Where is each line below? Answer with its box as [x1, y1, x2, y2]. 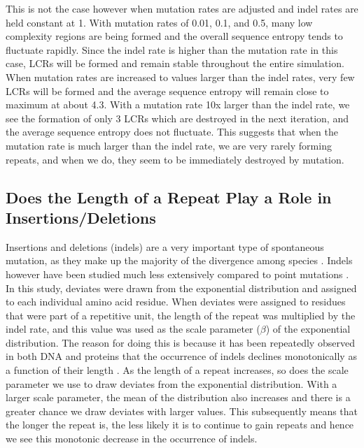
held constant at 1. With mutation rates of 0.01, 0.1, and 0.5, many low [6, 15, 313, 29]
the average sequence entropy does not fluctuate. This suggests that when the [6, 124, 338, 139]
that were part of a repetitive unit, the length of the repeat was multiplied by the [6, 308, 356, 322]
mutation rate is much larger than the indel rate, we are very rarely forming [6, 138, 332, 152]
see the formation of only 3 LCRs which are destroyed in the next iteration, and [6, 110, 349, 125]
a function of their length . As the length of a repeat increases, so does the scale [6, 363, 349, 377]
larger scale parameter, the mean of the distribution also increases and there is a [6, 390, 351, 405]
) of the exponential [265, 321, 351, 336]
